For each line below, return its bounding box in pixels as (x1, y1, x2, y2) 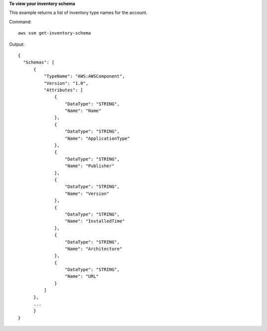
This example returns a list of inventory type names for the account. (9, 10, 148, 16)
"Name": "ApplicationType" (64, 136, 131, 141)
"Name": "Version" (64, 190, 110, 196)
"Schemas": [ (23, 60, 55, 65)
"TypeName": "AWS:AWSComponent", (44, 74, 125, 79)
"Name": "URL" (64, 274, 99, 279)
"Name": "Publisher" (64, 163, 115, 169)
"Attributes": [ (44, 87, 84, 93)
